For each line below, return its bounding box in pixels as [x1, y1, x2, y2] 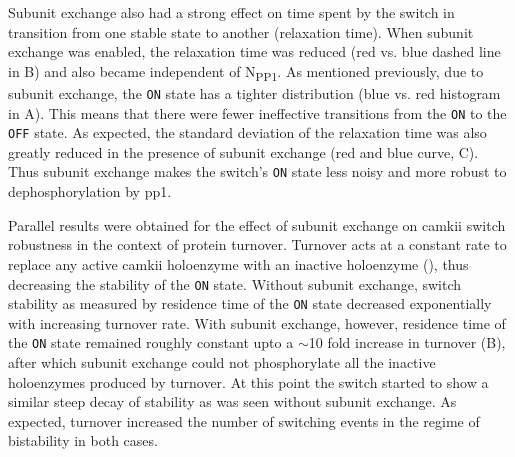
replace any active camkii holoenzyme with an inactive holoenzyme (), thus [8, 253, 469, 274]
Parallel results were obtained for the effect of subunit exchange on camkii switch [8, 214, 506, 235]
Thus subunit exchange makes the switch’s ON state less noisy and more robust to [8, 161, 507, 182]
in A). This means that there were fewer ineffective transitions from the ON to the [8, 102, 507, 123]
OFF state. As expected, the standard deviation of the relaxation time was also [8, 122, 487, 143]
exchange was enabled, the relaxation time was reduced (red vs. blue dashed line [8, 41, 501, 62]
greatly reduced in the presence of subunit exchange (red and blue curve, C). [8, 141, 479, 162]
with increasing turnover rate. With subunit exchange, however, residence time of [8, 312, 506, 333]
